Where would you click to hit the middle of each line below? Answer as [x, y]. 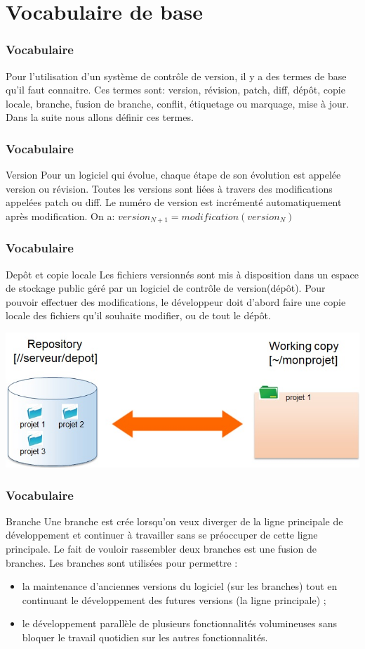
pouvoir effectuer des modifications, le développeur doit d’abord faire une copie [176, 301]
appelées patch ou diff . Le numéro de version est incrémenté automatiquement [174, 202]
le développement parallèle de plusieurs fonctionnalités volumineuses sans [180, 623]
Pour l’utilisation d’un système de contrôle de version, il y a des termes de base [176, 76]
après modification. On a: [60, 216]
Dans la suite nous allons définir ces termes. [100, 117]
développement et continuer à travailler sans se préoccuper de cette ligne [162, 535]
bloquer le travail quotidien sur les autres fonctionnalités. [145, 637]
